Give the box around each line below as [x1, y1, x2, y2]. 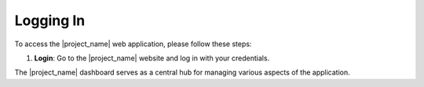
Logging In [14, 12, 86, 29]
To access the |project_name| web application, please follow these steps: [14, 39, 252, 49]
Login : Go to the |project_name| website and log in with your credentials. [34, 53, 270, 63]
